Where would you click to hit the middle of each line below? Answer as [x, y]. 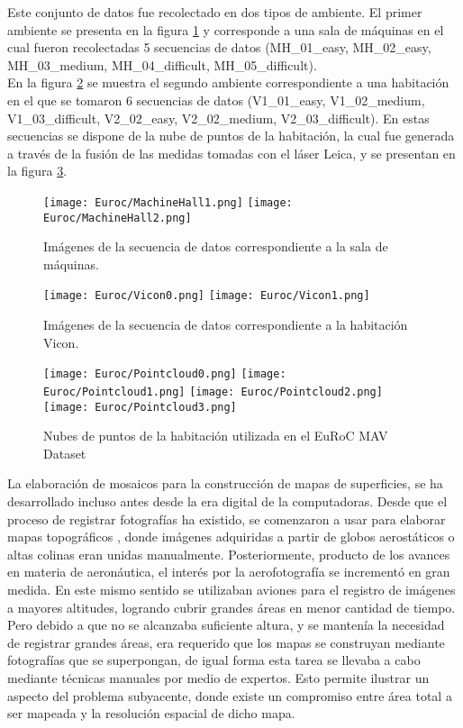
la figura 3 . [37, 171]
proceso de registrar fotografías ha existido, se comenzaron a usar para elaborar [227, 519]
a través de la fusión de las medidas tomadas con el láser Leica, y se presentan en [231, 153]
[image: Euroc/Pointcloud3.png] [140, 407]
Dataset [65, 453]
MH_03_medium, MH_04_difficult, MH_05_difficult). [162, 64]
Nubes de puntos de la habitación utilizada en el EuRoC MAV [216, 436]
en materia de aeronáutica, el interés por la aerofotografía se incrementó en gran [229, 572]
